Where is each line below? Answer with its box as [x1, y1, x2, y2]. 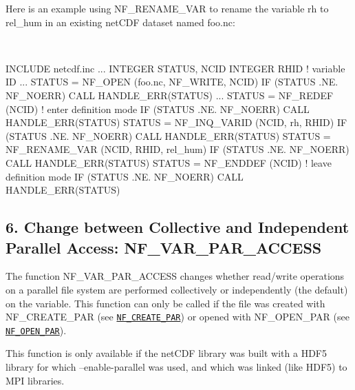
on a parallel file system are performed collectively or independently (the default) [6, 282, 348, 296]
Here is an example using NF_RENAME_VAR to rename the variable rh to [6, 1, 329, 15]
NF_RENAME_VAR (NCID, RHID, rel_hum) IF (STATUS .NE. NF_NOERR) [6, 142, 349, 156]
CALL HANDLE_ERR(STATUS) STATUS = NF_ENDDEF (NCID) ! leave [6, 155, 332, 170]
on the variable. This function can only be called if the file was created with [6, 296, 325, 310]
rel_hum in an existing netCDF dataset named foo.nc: [6, 14, 235, 29]
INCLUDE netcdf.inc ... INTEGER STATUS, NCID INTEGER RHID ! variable [6, 61, 345, 75]
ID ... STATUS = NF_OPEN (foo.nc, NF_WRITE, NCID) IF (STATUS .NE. [6, 74, 338, 89]
